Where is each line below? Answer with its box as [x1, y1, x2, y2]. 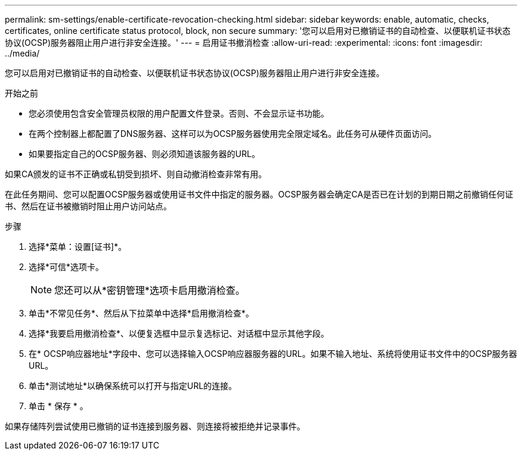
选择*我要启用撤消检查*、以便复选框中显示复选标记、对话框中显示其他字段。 [29, 328, 330, 338]
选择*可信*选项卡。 [29, 262, 104, 272]
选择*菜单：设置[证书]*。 [29, 241, 127, 252]
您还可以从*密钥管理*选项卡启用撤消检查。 [54, 284, 246, 296]
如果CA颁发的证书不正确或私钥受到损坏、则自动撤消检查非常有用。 [5, 169, 267, 179]
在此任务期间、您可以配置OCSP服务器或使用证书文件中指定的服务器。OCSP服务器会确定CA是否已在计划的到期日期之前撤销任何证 [5, 189, 514, 199]
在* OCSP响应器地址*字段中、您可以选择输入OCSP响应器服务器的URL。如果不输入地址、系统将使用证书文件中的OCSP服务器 [29, 349, 517, 359]
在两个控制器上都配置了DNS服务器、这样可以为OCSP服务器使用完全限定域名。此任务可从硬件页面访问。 [29, 128, 437, 139]
